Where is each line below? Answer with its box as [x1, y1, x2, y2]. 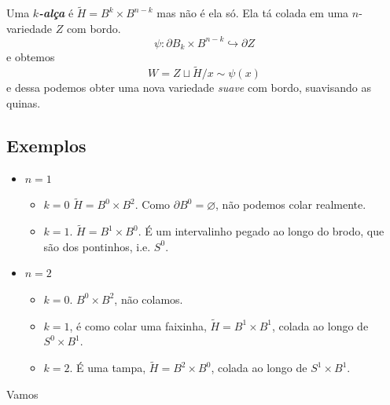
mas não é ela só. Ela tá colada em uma [156, 5, 349, 21]
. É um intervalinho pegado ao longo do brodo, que [138, 223, 384, 239]
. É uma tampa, [69, 359, 146, 376]
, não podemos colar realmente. [215, 196, 366, 213]
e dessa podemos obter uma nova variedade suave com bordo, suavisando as [6, 79, 371, 96]
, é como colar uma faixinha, [69, 317, 207, 334]
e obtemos [6, 49, 55, 65]
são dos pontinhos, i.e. [43, 238, 151, 254]
